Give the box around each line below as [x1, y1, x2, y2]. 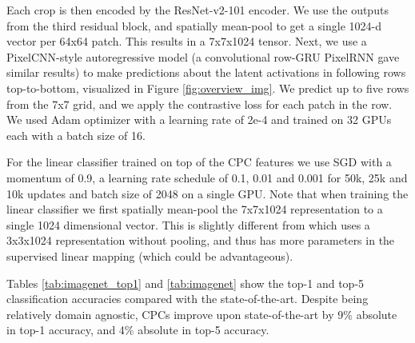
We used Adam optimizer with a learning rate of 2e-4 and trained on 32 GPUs [6, 111, 392, 128]
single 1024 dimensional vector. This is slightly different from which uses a [6, 216, 370, 233]
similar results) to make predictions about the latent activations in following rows [6, 64, 406, 81]
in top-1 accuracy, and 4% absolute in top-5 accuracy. [6, 321, 269, 338]
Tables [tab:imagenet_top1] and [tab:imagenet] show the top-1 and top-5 [6, 274, 365, 291]
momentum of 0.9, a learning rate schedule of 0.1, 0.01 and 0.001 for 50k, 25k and [6, 169, 408, 185]
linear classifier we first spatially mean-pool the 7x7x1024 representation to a [6, 201, 383, 217]
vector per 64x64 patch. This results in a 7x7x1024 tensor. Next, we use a [6, 33, 367, 50]
